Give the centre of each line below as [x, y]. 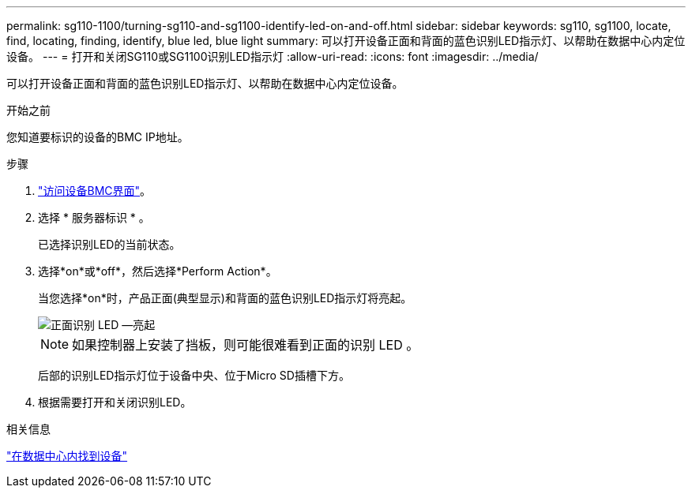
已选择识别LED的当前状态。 [109, 244]
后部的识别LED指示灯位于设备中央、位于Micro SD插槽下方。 [194, 375]
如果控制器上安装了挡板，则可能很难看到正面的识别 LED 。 [246, 345]
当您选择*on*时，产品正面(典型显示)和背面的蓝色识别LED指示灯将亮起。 [225, 298]
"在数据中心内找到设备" [67, 456]
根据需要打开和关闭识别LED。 [115, 402]
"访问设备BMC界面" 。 [95, 191]
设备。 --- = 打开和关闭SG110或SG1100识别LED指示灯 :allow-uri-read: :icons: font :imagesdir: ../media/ [273, 56]
